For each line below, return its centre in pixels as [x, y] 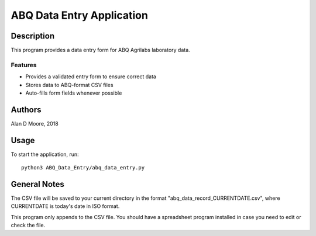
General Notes [37, 184]
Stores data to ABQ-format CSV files [69, 85]
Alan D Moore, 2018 [35, 123]
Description [33, 36]
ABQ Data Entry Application [80, 15]
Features [24, 65]
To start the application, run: [45, 154]
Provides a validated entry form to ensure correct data [91, 77]
